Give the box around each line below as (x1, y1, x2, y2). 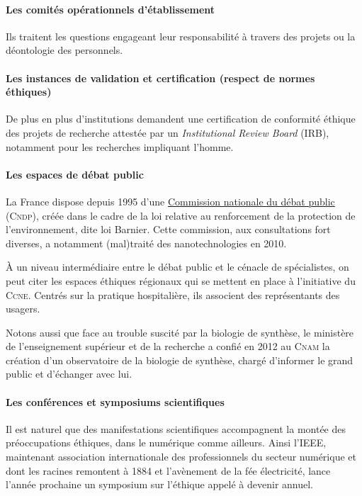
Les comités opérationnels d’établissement (6, 1, 215, 16)
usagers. (6, 301, 40, 316)
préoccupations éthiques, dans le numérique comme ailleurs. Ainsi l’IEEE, (6, 435, 327, 450)
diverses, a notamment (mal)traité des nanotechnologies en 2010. (6, 235, 287, 250)
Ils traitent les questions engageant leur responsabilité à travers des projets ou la (6, 28, 356, 43)
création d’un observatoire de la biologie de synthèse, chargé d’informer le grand (6, 352, 353, 367)
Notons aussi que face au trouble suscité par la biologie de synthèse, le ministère (6, 325, 354, 339)
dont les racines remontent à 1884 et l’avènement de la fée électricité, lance (6, 463, 331, 478)
